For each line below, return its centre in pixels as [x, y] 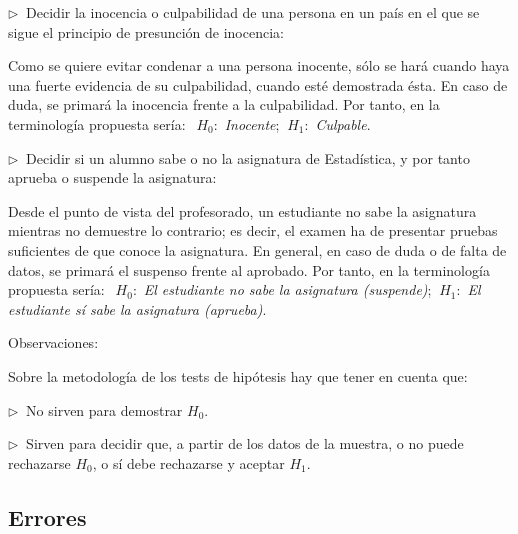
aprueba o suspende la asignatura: [112, 177]
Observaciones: [53, 342]
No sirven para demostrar [104, 409]
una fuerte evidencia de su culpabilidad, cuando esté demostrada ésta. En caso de [258, 84]
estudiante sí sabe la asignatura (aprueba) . [137, 308]
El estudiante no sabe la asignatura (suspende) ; [287, 289]
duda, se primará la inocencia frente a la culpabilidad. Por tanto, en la [224, 104]
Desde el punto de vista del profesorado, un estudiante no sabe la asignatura [242, 210]
